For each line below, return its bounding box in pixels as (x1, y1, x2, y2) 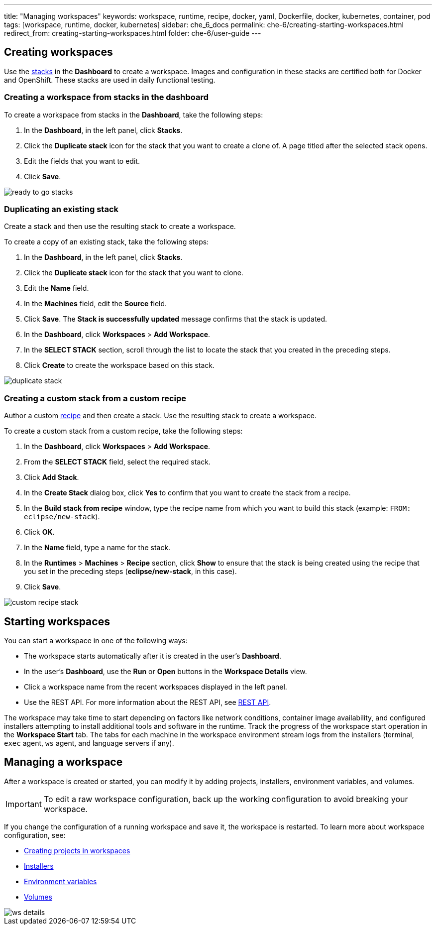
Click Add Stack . (24, 473, 79, 482)
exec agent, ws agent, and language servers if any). (4, 738, 174, 747)
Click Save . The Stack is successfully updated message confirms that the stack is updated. (24, 315, 327, 324)
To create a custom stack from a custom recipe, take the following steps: (4, 427, 243, 436)
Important (5, 799, 42, 809)
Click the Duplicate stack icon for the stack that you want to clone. (24, 268, 243, 277)
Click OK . (24, 528, 55, 537)
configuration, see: (4, 830, 66, 839)
